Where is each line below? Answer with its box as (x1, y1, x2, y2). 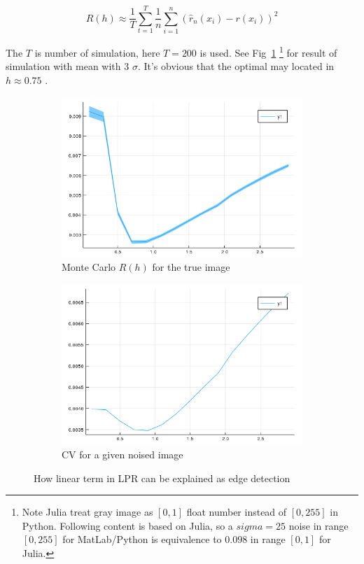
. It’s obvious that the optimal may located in (137, 59, 335, 73)
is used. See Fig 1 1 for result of (199, 43, 337, 59)
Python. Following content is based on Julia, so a (22, 518, 233, 533)
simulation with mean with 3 (6, 59, 129, 73)
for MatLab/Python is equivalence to (62, 532, 222, 547)
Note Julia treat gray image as (22, 505, 153, 519)
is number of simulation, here (34, 45, 160, 59)
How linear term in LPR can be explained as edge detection (34, 470, 290, 485)
